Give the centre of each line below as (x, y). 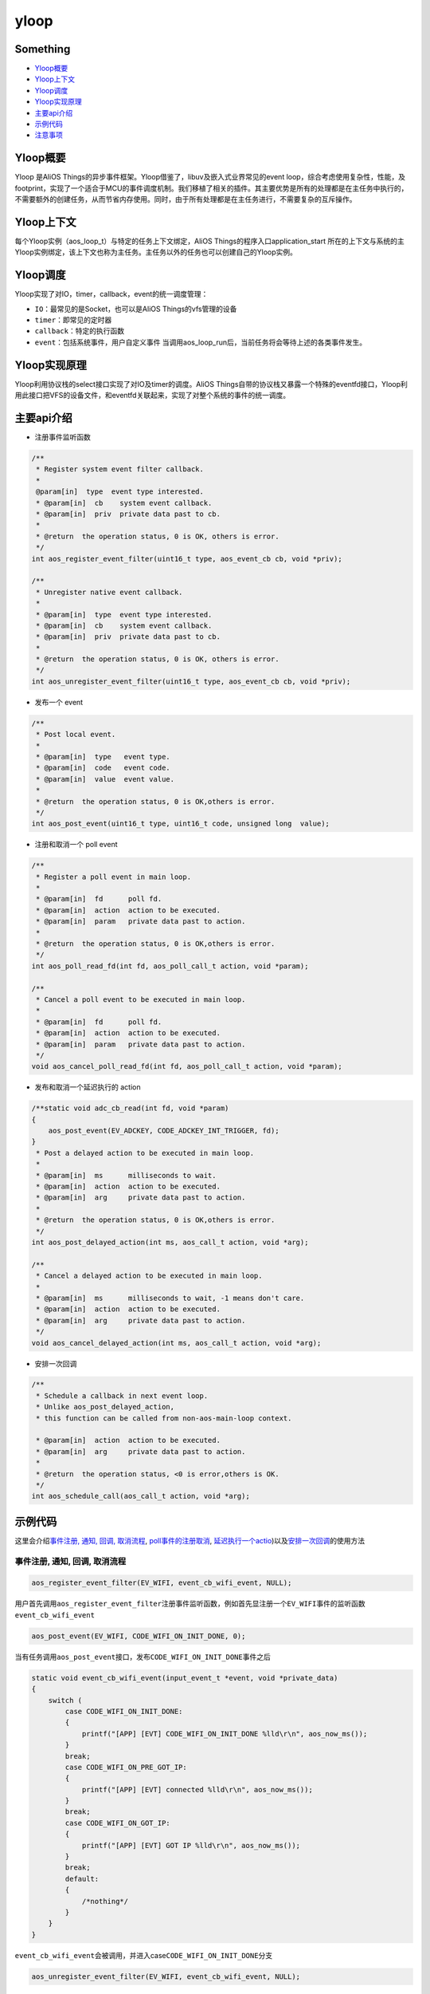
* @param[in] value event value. (106, 779)
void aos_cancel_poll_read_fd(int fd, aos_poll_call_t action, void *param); (187, 1066)
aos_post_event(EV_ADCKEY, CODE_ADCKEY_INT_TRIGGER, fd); (164, 1131)
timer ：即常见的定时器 (73, 320)
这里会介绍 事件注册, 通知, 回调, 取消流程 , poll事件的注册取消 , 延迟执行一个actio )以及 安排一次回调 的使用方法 (190, 1540)
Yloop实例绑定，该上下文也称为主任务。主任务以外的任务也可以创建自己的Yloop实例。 (156, 252)
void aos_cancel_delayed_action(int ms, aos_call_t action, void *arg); (176, 1343)
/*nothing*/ (105, 1901)
